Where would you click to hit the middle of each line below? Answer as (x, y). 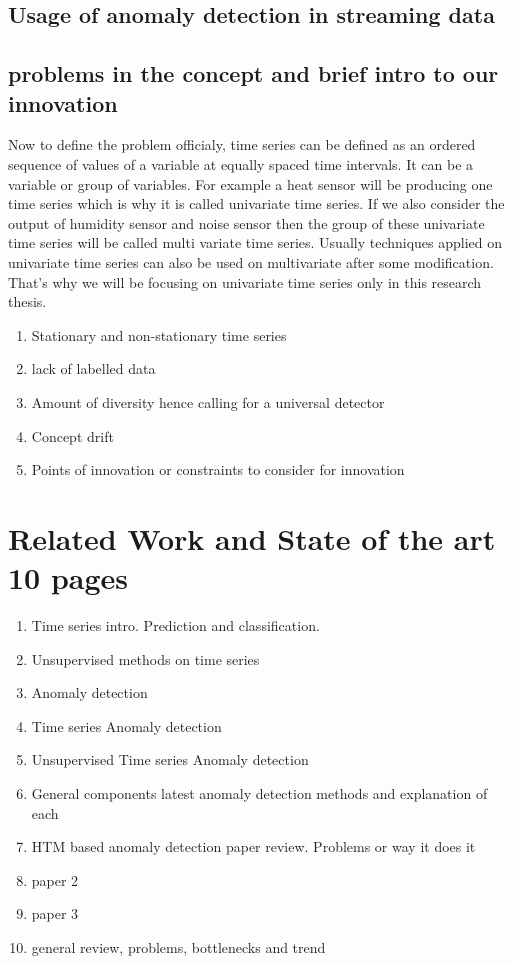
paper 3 (55, 913)
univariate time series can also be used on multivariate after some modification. (251, 261)
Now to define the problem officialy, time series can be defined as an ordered (242, 144)
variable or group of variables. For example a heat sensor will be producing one (250, 183)
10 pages (68, 577)
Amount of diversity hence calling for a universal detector (208, 401)
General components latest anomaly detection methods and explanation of (259, 792)
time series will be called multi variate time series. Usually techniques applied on (255, 242)
